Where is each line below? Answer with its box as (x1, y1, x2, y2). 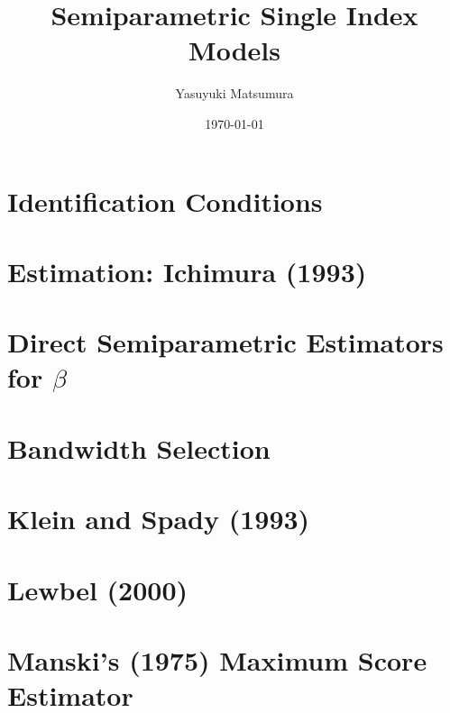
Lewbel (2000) (7, 571, 188, 608)
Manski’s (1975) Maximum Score (7, 641, 427, 678)
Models (188, 32, 280, 69)
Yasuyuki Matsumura (175, 84, 294, 103)
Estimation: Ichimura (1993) (7, 252, 367, 289)
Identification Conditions (7, 182, 323, 219)
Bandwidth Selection (7, 429, 271, 466)
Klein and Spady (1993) (7, 500, 310, 537)
